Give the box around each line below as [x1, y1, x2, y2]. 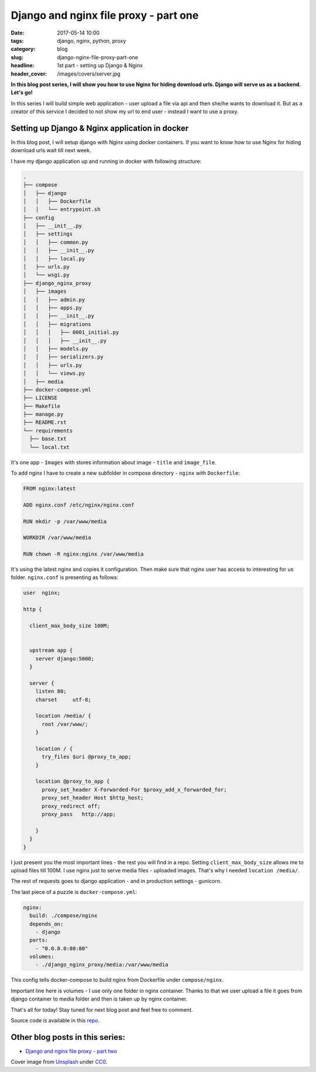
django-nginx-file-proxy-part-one [57, 53, 139, 61]
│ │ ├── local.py [23, 255, 85, 262]
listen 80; [35, 688, 67, 695]
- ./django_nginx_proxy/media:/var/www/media [35, 961, 169, 968]
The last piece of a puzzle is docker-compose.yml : [11, 888, 138, 895]
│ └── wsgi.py [23, 272, 70, 278]
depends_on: [29, 920, 64, 927]
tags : [11, 37, 24, 44]
